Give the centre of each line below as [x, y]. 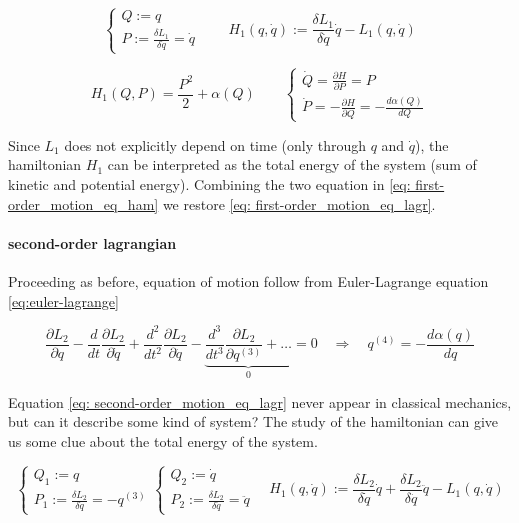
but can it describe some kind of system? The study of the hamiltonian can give [253, 421]
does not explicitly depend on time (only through [215, 144]
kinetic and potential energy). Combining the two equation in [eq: [209, 184]
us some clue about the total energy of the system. [163, 440]
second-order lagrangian [92, 242]
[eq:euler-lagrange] [63, 300]
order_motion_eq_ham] [83, 203]
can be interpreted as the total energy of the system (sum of [292, 164]
